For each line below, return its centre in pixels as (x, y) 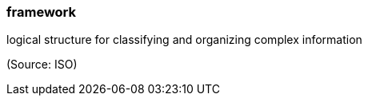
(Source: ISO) (42, 65)
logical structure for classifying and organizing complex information (184, 40)
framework (42, 12)
